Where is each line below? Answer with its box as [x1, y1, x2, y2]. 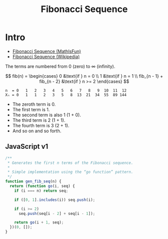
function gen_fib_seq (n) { [5, 179, 62, 184]
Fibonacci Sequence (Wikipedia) [12, 54, 80, 60]
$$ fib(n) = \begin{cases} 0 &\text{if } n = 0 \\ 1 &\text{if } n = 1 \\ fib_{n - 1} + [5, 73, 163, 79]
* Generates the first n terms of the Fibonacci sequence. [7, 160, 134, 165]
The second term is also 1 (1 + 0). [12, 112, 81, 118]
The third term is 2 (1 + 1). [12, 117, 66, 123]
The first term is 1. [12, 106, 50, 112]
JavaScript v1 [5, 142, 49, 151]
